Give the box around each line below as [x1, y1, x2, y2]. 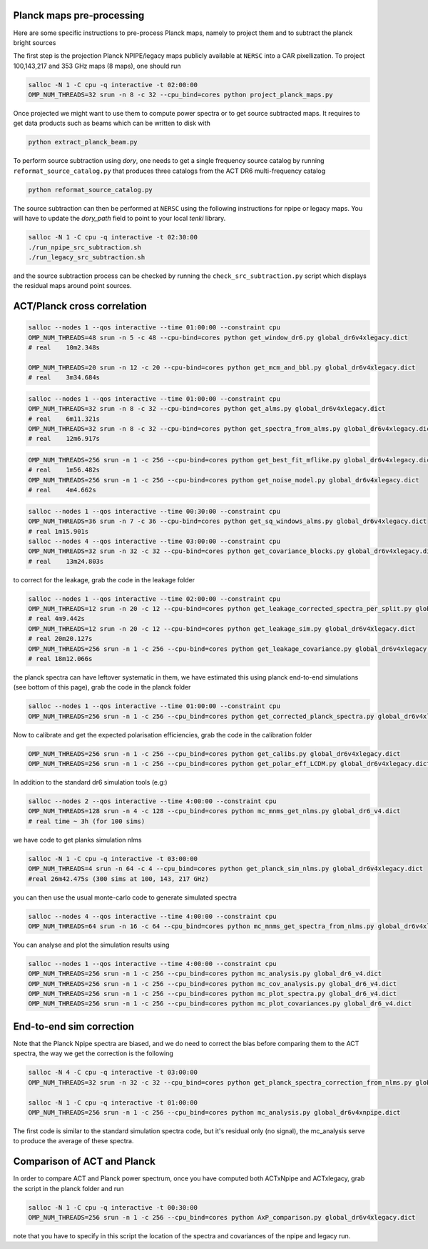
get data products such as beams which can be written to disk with [13, 119, 210, 128]
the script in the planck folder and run [13, 1184, 124, 1193]
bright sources [13, 38, 56, 46]
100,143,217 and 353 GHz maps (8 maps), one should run [13, 61, 181, 70]
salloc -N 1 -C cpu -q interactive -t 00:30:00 [28, 1203, 198, 1211]
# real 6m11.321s [28, 414, 100, 423]
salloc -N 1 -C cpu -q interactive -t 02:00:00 [28, 81, 198, 89]
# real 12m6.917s [28, 434, 100, 443]
